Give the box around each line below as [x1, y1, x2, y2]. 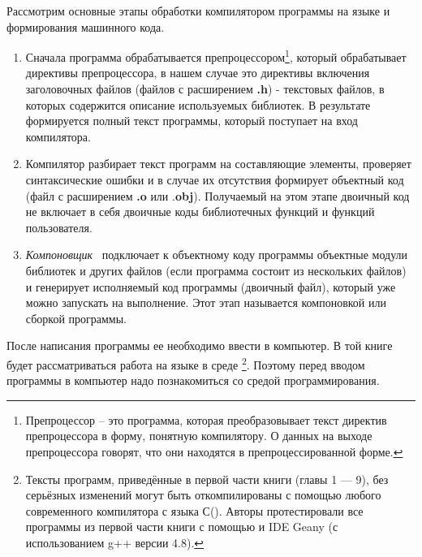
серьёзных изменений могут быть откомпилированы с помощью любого [25, 486, 381, 503]
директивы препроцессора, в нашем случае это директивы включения [25, 64, 370, 81]
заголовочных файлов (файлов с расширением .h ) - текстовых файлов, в [25, 80, 385, 97]
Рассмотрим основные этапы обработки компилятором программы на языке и [6, 2, 390, 19]
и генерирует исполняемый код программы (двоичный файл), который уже [25, 278, 396, 295]
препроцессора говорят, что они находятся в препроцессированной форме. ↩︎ [25, 443, 403, 460]
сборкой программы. [25, 309, 127, 326]
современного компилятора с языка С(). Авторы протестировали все [25, 502, 364, 519]
